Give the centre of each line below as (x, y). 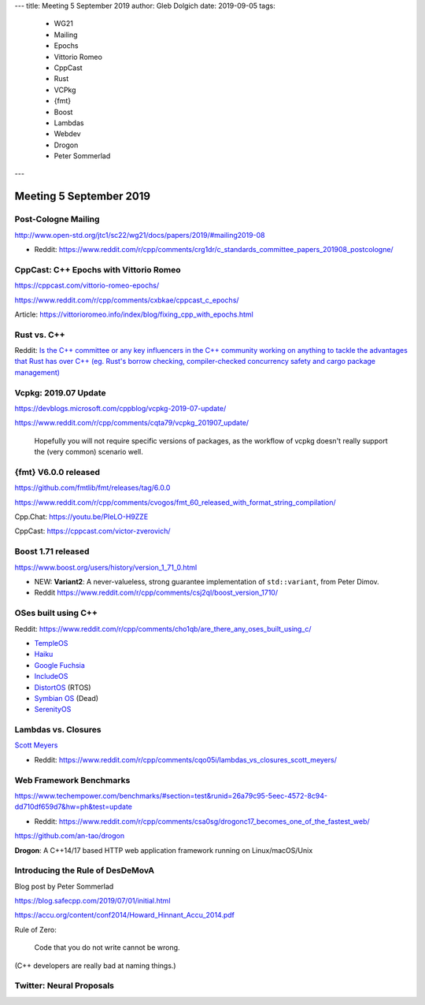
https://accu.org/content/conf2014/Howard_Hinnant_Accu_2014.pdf (125, 915)
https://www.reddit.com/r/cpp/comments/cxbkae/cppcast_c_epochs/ (127, 300)
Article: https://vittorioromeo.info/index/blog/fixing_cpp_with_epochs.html (134, 314)
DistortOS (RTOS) (63, 687)
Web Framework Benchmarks (72, 780)
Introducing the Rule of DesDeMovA (85, 870)
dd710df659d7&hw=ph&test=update (74, 807)
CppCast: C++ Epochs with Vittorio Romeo (98, 269)
